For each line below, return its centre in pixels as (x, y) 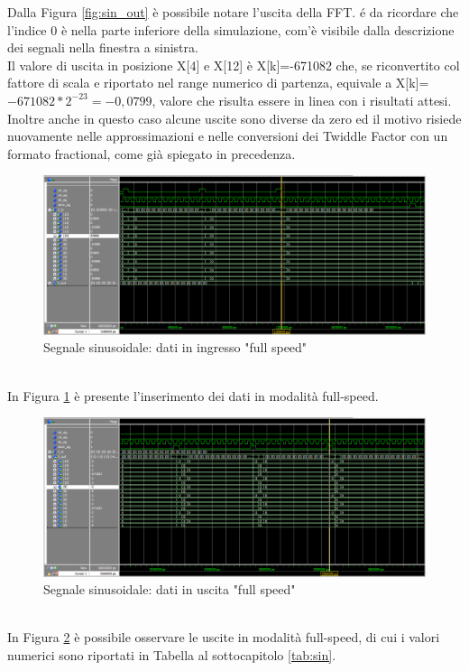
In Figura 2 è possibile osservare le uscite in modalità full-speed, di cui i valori (224, 637)
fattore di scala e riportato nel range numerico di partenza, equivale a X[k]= (218, 83)
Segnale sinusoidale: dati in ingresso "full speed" (175, 347)
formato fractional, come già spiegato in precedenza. (152, 153)
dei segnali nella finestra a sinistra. (103, 47)
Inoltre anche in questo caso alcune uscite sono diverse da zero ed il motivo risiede (234, 118)
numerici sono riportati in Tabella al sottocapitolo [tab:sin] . (172, 654)
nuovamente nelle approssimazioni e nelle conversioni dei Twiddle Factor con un (228, 136)
